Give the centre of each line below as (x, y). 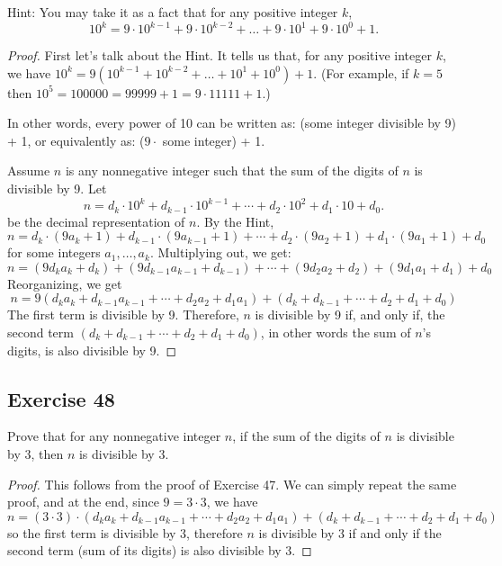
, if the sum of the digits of (306, 436)
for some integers (54, 252)
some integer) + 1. (214, 140)
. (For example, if (361, 72)
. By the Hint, (235, 221)
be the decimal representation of (96, 221)
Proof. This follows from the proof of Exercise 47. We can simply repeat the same (232, 484)
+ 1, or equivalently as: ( (76, 140)
